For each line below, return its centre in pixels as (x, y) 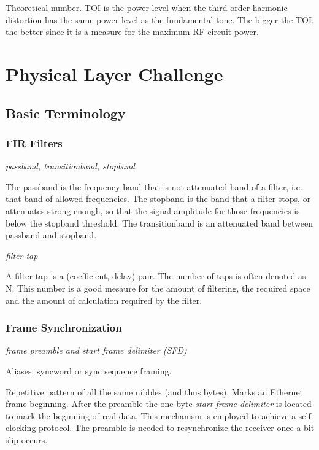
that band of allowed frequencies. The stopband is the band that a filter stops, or (158, 199)
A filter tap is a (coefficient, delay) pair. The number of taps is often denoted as (156, 276)
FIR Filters (34, 143)
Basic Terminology (66, 113)
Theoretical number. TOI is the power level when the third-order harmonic (147, 7)
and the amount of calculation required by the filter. (104, 300)
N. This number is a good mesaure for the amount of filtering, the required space (158, 288)
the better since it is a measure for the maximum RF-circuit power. (132, 32)
